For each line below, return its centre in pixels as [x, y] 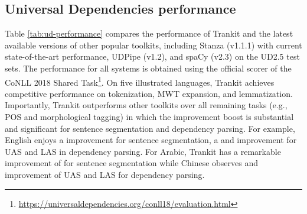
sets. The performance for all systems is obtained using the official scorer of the [148, 68]
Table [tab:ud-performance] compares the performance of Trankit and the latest [149, 33]
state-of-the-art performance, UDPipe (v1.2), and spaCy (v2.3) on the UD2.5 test [152, 56]
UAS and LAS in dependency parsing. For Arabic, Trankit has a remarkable [143, 151]
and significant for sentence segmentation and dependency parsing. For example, [150, 128]
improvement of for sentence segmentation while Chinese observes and [132, 163]
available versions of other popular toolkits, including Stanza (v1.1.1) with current [153, 45]
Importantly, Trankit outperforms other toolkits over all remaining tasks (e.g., [146, 105]
